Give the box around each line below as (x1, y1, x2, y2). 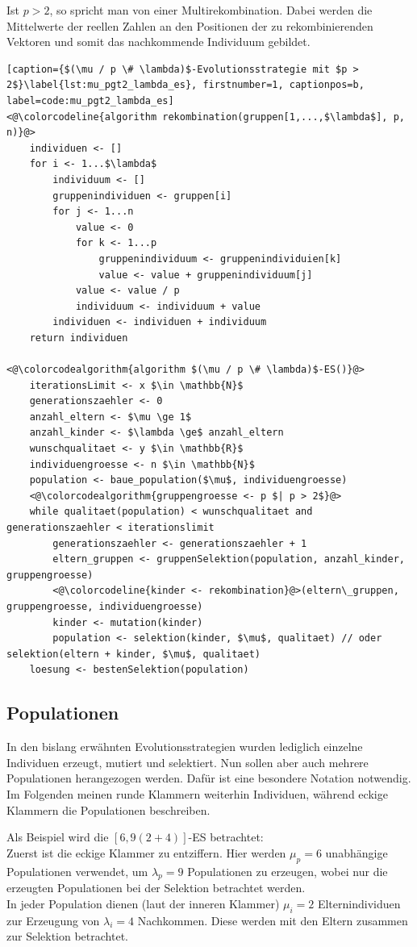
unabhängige (325, 844, 388, 861)
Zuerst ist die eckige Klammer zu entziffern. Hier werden (6, 844, 286, 861)
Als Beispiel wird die (6, 828, 109, 845)
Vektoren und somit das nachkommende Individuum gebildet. (6, 33, 311, 50)
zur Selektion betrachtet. (6, 928, 128, 945)
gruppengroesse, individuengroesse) (6, 600, 203, 612)
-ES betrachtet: (188, 828, 264, 845)
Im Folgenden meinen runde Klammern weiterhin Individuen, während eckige (6, 785, 388, 802)
